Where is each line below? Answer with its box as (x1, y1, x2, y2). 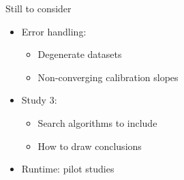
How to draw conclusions (37, 138, 142, 153)
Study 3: (21, 93, 57, 107)
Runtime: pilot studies (21, 162, 114, 176)
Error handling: (21, 24, 87, 38)
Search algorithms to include (37, 115, 157, 130)
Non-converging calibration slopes (37, 70, 179, 84)
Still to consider (5, 1, 72, 15)
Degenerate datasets (37, 47, 122, 61)
